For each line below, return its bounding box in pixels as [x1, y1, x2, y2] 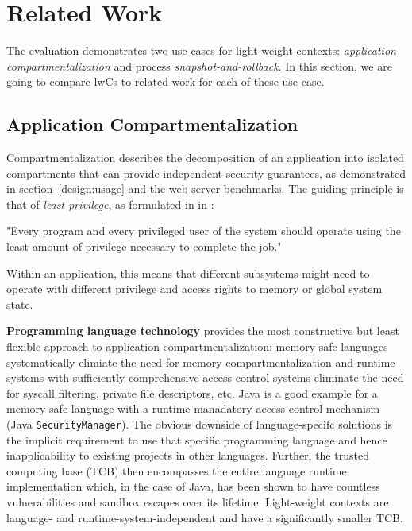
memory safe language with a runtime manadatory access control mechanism [6, 400, 380, 417]
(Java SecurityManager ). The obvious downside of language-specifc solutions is [6, 416, 393, 433]
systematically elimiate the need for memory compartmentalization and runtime [6, 353, 395, 370]
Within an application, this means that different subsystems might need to [6, 264, 370, 281]
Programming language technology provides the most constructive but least [6, 322, 399, 339]
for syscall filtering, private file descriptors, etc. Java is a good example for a [6, 384, 378, 401]
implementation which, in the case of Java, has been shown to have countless [6, 478, 380, 494]
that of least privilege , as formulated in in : [6, 195, 214, 212]
